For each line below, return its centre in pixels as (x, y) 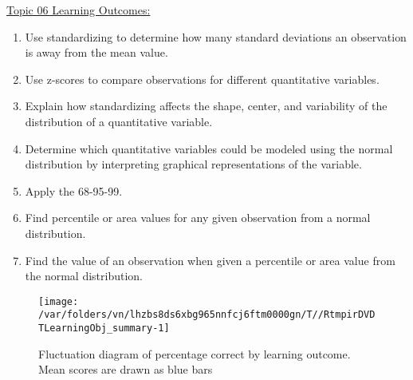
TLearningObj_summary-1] (104, 329)
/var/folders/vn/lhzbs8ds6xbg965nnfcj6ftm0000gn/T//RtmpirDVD (207, 315)
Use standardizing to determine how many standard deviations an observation (216, 36)
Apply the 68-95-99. (74, 190)
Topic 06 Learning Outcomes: (79, 10)
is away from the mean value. (96, 52)
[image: (59, 301)
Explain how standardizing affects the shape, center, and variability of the (206, 106)
